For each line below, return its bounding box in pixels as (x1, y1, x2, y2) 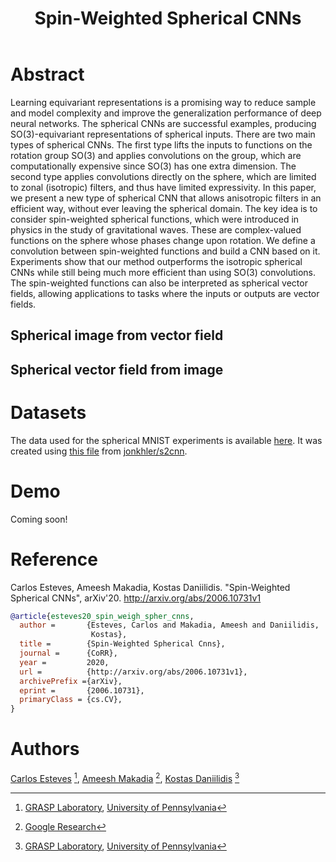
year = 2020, (19, 657, 110, 667)
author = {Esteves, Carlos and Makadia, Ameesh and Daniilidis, (19, 620, 320, 631)
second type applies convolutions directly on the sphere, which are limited (10, 170, 317, 182)
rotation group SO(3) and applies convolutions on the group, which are (10, 149, 302, 161)
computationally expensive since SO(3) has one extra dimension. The (10, 160, 297, 172)
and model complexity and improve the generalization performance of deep (10, 107, 322, 119)
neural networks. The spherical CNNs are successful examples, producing (10, 117, 317, 129)
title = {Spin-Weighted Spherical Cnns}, (19, 639, 226, 649)
